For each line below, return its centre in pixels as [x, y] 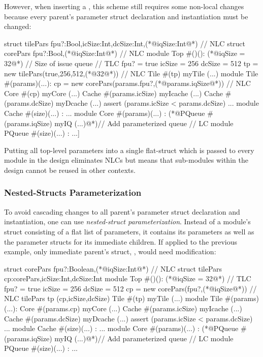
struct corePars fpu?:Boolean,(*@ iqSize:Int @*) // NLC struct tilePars [113, 268]
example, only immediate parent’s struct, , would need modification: [110, 251]
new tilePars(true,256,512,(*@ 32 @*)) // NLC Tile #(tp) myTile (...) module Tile [131, 73]
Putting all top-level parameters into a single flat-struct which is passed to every [129, 150]
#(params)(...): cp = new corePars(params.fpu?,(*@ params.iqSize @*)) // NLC [127, 83]
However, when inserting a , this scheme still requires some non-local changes [124, 6]
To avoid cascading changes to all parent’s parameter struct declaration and [122, 211]
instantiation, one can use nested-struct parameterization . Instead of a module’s [127, 221]
